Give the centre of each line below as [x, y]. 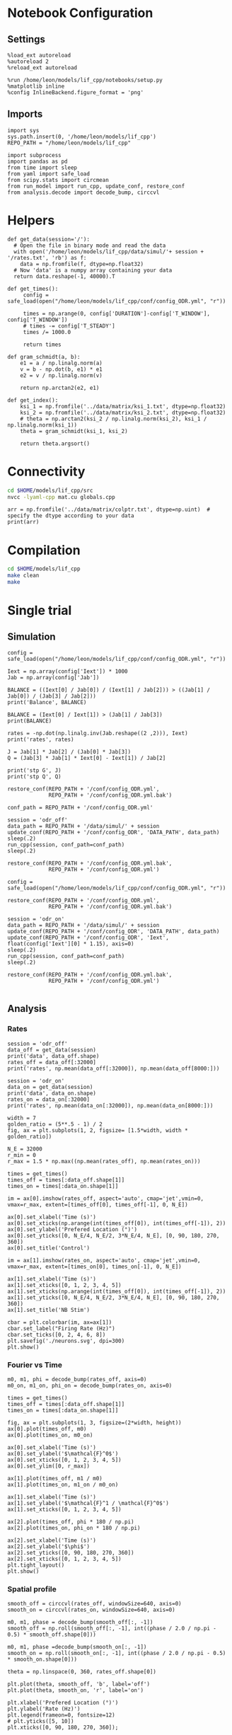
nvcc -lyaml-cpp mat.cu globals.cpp [61, 497]
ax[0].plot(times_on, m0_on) [50, 1435]
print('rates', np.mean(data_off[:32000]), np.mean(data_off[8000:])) [114, 1068]
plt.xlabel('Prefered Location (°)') [63, 1703]
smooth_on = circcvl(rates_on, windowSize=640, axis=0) [91, 1610]
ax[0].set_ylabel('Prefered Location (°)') [72, 1229]
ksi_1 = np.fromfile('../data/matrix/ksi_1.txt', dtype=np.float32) [123, 406]
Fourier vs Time [35, 1365]
